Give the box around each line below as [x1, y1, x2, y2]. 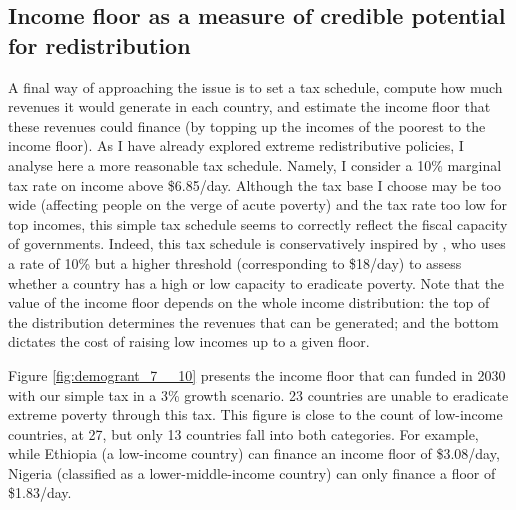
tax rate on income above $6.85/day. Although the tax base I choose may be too [8, 174, 501, 195]
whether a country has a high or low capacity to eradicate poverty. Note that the [8, 272, 505, 293]
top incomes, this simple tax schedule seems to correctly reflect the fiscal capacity [8, 213, 508, 234]
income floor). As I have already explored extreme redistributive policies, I [8, 135, 464, 156]
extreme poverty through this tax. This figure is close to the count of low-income [8, 404, 503, 425]
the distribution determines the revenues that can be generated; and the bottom [8, 311, 499, 332]
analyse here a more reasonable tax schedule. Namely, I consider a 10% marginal [8, 154, 502, 175]
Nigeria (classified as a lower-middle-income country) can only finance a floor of [8, 462, 496, 483]
